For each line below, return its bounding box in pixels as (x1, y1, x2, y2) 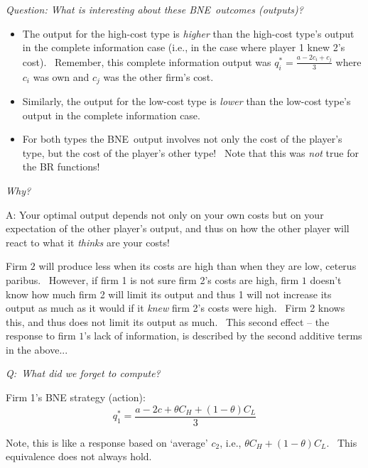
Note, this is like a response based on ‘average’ (6, 435, 208, 450)
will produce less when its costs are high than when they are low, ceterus (38, 259, 357, 273)
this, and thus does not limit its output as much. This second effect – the (6, 314, 330, 329)
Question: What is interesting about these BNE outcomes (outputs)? (6, 2, 303, 16)
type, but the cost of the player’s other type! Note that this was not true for (22, 145, 359, 160)
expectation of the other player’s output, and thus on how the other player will (6, 221, 350, 236)
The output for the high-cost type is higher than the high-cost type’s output (22, 26, 355, 40)
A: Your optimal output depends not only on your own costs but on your (6, 207, 324, 222)
